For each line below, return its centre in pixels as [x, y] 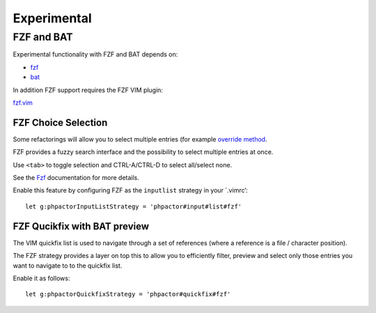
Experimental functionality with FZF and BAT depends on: [95, 54]
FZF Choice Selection [60, 122]
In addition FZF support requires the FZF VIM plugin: [88, 90]
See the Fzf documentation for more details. [76, 178]
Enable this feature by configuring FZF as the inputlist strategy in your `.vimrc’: [130, 190]
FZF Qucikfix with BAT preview [81, 226]
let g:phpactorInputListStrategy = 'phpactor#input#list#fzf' [134, 206]
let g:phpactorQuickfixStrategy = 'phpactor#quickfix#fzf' [128, 294]
